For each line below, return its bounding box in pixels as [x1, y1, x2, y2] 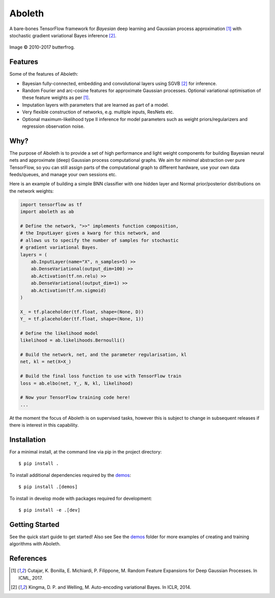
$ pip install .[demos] [18, 484, 78, 490]
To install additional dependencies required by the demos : [9, 472, 131, 478]
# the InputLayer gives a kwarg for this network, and [20, 230, 160, 236]
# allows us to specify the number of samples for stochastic [20, 237, 179, 243]
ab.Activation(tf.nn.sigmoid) [31, 288, 106, 293]
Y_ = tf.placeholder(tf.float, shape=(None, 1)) [20, 316, 144, 322]
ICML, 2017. [18, 575, 43, 581]
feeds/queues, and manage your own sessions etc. [9, 172, 117, 178]
